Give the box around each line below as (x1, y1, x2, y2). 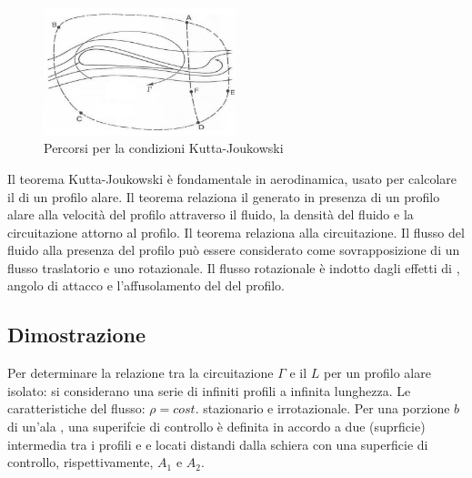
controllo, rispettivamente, (7, 453, 154, 472)
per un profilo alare (323, 363, 431, 382)
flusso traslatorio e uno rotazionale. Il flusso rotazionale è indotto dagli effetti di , (7, 258, 460, 277)
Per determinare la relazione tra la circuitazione (7, 363, 274, 382)
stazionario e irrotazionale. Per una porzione (203, 399, 450, 418)
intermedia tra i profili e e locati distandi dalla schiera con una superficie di (7, 434, 428, 453)
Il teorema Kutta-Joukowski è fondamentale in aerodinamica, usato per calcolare (7, 168, 457, 188)
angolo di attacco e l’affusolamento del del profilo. (7, 276, 286, 295)
